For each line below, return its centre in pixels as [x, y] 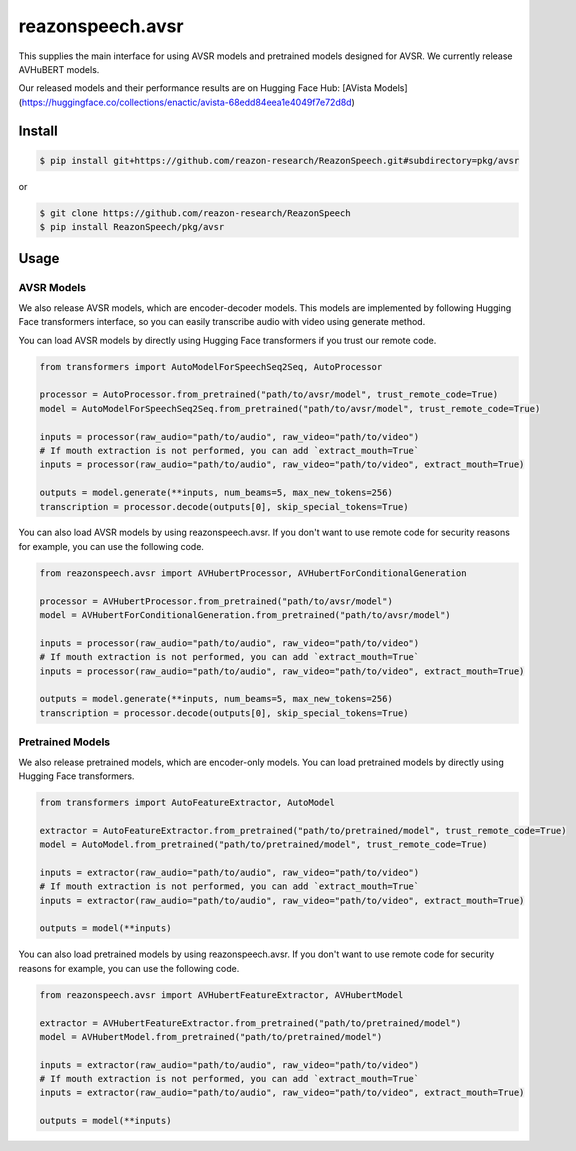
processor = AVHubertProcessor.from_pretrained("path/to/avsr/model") [216, 601]
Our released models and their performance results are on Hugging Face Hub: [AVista [195, 88]
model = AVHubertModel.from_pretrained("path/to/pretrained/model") [211, 1036]
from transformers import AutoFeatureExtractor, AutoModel [187, 802]
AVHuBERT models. [59, 69]
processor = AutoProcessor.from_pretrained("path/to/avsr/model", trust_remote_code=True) [269, 394]
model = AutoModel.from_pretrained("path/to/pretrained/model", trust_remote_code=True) [264, 844]
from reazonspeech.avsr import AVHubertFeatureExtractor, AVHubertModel [221, 994]
